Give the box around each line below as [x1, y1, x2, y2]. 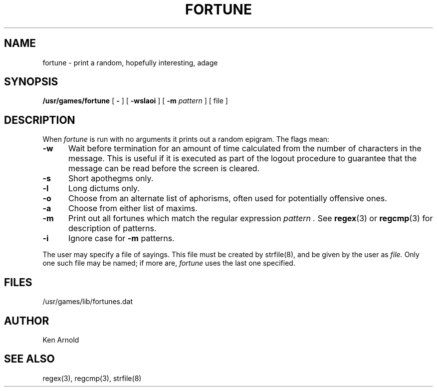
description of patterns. [68, 223, 157, 234]
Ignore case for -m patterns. [68, 233, 175, 244]
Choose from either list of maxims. [68, 203, 198, 214]
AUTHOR [4, 314, 49, 327]
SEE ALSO [4, 353, 55, 366]
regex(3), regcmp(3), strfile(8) [42, 374, 142, 383]
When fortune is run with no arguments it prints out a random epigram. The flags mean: [42, 135, 330, 144]
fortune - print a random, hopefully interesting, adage [42, 58, 218, 67]
